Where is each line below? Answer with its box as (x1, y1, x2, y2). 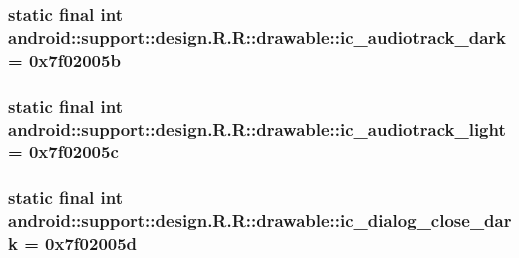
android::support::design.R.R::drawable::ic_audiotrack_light (8, 116, 506, 141)
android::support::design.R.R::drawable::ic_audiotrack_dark (8, 24, 506, 49)
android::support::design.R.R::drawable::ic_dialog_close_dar (8, 208, 512, 233)
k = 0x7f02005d (8, 231, 138, 256)
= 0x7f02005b (8, 47, 121, 72)
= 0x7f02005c (8, 139, 119, 164)
